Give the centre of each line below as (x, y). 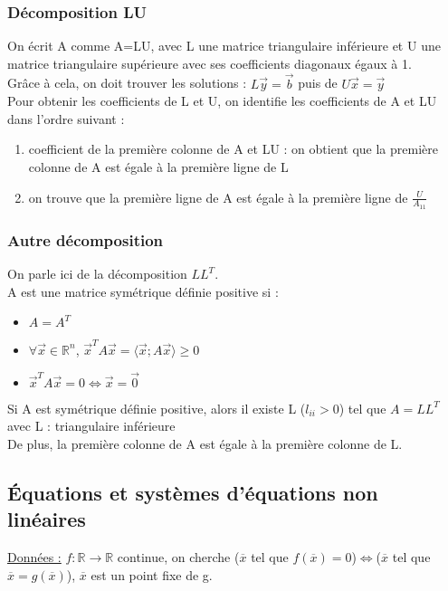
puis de (318, 83)
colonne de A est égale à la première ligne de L (158, 167)
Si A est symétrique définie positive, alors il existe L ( (157, 408)
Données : (34, 557)
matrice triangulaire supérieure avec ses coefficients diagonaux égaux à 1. (210, 63)
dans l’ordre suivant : (66, 118)
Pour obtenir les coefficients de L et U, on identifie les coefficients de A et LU (222, 101)
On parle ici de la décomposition (97, 274)
